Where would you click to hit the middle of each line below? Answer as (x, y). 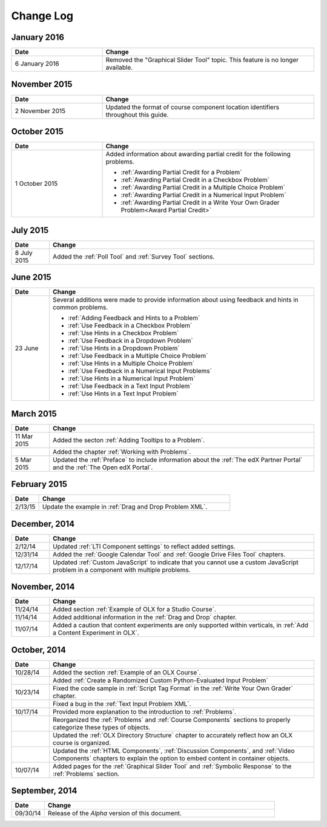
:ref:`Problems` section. (86, 774)
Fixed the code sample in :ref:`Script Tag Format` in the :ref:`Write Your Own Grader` (173, 688)
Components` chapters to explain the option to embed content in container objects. (171, 758)
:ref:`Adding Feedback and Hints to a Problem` (134, 318)
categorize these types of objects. (101, 727)
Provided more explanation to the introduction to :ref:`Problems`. (144, 711)
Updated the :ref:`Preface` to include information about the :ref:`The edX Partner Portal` (177, 460)
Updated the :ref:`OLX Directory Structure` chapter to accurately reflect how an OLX (173, 735)
